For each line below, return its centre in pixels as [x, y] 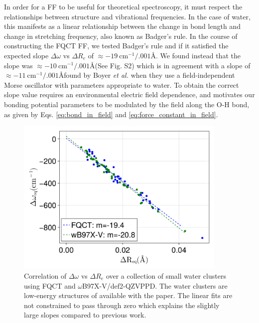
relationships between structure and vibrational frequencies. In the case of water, [127, 16]
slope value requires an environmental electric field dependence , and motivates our [129, 94]
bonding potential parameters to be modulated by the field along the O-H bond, [127, 104]
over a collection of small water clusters [166, 275]
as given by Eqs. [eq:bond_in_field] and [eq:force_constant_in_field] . [111, 114]
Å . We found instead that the [195, 55]
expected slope [26, 55]
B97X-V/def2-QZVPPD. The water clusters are [155, 285]
